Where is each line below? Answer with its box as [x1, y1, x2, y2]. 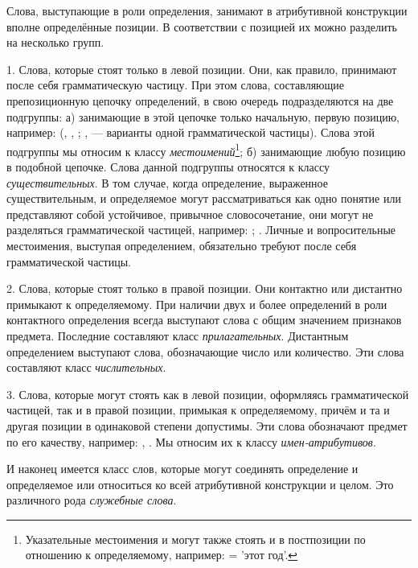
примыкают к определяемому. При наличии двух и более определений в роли [6, 295, 387, 312]
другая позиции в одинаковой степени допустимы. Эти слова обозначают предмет [6, 417, 408, 434]
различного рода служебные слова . [6, 492, 177, 508]
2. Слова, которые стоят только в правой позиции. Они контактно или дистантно [6, 280, 403, 297]
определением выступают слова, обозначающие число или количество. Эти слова [6, 343, 404, 360]
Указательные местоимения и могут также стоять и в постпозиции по [25, 530, 366, 547]
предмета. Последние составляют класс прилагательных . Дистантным [6, 327, 349, 344]
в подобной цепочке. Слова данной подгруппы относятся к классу [6, 158, 330, 175]
